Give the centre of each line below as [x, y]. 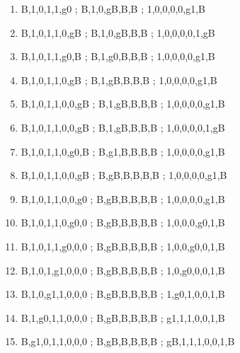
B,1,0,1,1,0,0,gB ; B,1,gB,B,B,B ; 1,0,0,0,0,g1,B [123, 104]
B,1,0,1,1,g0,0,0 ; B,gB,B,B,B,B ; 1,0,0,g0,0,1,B [123, 246]
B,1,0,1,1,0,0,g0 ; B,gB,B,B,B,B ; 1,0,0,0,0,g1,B [123, 198]
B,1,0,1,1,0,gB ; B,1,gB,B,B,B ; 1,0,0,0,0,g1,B [119, 80]
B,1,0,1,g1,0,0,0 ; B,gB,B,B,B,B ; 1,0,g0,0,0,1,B [123, 270]
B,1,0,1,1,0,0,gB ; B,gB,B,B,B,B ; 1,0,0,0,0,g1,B [124, 175]
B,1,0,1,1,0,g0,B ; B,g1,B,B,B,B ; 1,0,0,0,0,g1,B [123, 151]
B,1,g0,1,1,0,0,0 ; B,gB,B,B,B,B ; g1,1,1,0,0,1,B [123, 317]
